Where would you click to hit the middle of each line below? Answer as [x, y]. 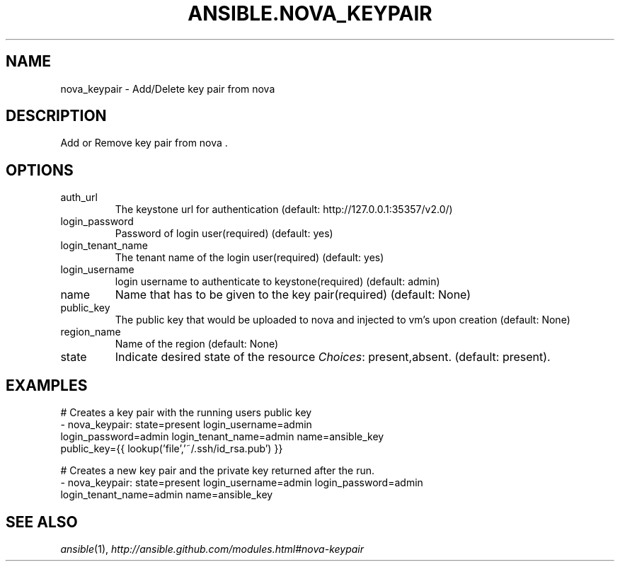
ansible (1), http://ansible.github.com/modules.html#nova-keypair [212, 549]
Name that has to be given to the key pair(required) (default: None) [293, 295]
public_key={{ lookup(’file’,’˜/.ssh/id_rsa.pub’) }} [172, 449]
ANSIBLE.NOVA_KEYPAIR [310, 13]
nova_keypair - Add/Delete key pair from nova [168, 88]
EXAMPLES [47, 385]
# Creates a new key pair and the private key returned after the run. [218, 471]
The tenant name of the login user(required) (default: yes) [249, 258]
